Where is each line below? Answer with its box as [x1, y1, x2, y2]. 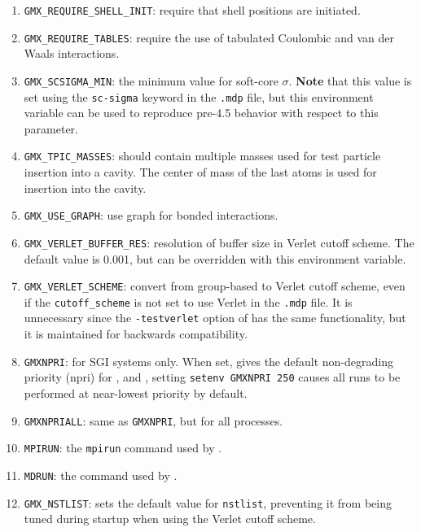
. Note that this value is [288, 72, 412, 89]
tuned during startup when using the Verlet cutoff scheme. [24, 510, 316, 527]
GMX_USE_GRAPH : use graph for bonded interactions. [24, 207, 278, 224]
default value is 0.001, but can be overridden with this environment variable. [24, 250, 406, 267]
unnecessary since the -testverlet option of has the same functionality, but [24, 309, 406, 326]
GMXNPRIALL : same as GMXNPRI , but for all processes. [24, 412, 283, 429]
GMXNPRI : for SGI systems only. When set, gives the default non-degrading [24, 352, 393, 369]
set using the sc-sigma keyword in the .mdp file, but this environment [24, 88, 374, 105]
